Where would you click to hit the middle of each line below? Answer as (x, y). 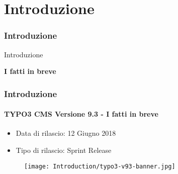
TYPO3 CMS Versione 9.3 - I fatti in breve (81, 114)
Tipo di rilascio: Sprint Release (64, 150)
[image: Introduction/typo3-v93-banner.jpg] (100, 166)
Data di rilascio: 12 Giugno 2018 (66, 133)
